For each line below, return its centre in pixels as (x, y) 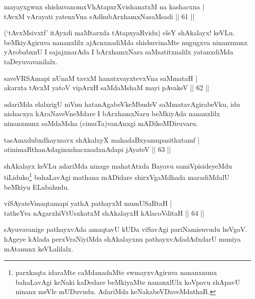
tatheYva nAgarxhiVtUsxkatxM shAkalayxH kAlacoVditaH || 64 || (104, 212)
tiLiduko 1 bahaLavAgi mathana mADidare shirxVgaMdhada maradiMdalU (117, 176)
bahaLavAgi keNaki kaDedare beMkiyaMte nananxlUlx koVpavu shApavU (128, 282)
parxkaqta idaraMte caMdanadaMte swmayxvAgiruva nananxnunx (116, 272)
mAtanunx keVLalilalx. (39, 248)
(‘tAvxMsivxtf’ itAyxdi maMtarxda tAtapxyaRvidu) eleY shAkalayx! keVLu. (119, 33)
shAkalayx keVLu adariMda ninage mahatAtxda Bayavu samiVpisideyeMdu (118, 165)
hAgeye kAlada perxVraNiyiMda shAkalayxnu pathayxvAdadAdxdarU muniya (122, 238)
